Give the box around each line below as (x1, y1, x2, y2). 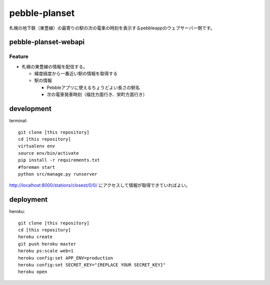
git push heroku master (18, 241, 76, 247)
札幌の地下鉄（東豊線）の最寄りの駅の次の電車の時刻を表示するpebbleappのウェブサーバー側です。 (9, 25, 215, 31)
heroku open (18, 269, 47, 275)
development (9, 105, 52, 113)
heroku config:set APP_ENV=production (18, 255, 113, 261)
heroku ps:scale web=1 (18, 248, 74, 254)
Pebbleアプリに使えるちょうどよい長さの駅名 (46, 84, 140, 90)
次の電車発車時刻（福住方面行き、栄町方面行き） (46, 91, 147, 97)
